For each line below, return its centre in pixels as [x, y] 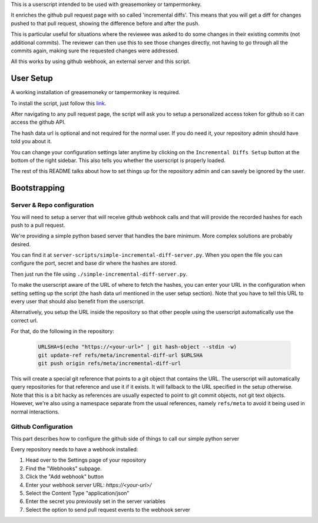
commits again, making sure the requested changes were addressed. [95, 51]
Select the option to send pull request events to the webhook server [108, 509]
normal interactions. [35, 412]
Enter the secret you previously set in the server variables [96, 501]
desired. [21, 244]
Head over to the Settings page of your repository [86, 460]
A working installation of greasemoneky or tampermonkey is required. [96, 92]
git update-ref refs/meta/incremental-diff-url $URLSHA [120, 355]
